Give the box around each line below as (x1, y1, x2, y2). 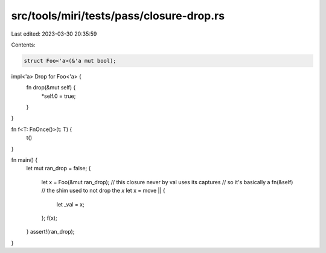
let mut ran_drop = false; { (26, 165, 91, 172)
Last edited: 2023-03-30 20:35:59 (11, 30, 97, 37)
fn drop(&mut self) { (26, 84, 76, 91)
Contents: (11, 41, 36, 48)
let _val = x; (56, 200, 85, 208)
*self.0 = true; (41, 92, 76, 100)
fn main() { (11, 156, 38, 164)
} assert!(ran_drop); (26, 228, 75, 235)
